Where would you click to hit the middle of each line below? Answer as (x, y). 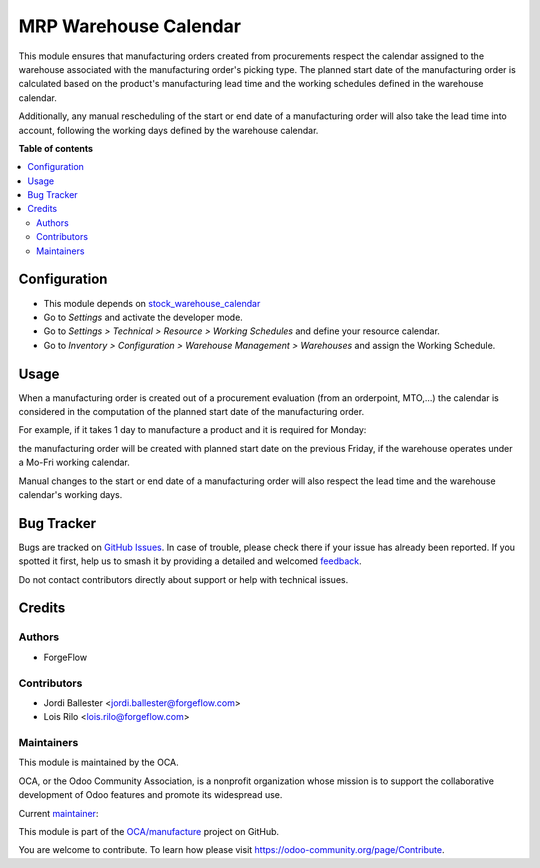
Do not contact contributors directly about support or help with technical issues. (183, 579)
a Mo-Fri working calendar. (74, 462)
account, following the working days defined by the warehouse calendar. (168, 130)
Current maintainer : (58, 813)
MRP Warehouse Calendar (130, 26)
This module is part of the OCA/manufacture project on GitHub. (149, 832)
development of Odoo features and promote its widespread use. (150, 795)
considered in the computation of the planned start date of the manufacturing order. (191, 411)
